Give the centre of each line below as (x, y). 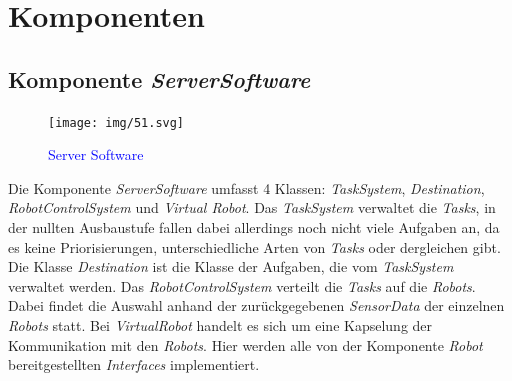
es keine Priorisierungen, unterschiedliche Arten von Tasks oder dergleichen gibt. (254, 246)
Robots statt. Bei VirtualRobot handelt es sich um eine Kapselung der (220, 324)
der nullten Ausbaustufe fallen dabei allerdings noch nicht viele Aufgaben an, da (254, 227)
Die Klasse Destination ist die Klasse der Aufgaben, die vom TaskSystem (231, 266)
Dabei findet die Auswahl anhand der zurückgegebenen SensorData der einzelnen (256, 305)
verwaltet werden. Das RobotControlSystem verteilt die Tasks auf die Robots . (242, 285)
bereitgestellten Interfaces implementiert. (134, 364)
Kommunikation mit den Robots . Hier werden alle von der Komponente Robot (245, 344)
